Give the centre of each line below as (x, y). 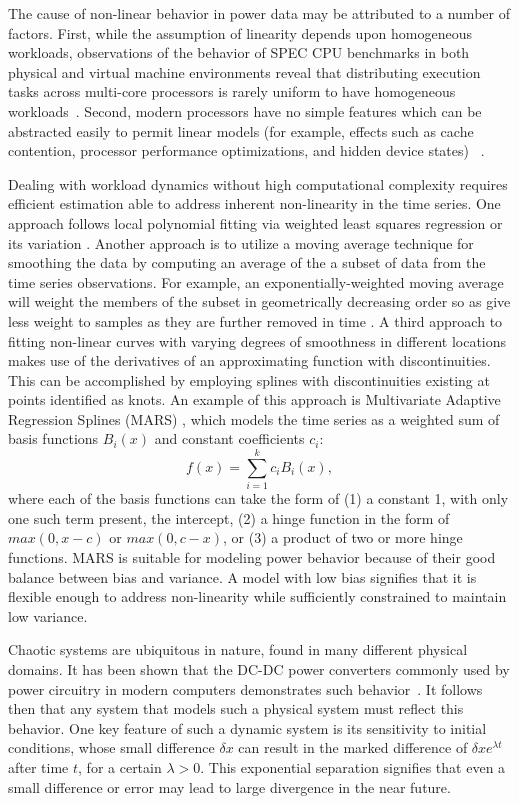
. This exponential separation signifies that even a (353, 766)
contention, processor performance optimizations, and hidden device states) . (246, 150)
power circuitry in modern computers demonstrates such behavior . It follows (245, 688)
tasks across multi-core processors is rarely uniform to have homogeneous (232, 91)
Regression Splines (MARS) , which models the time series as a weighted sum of (254, 418)
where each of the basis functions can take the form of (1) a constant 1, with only (258, 498)
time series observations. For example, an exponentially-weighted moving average (256, 281)
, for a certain (120, 766)
